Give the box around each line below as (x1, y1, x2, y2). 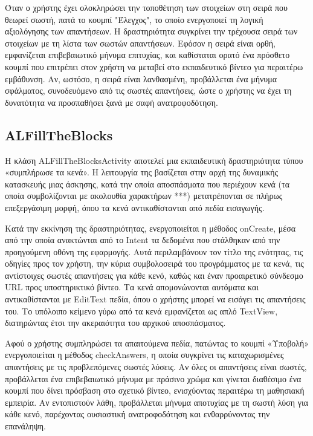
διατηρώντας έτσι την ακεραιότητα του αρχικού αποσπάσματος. (5, 316, 226, 329)
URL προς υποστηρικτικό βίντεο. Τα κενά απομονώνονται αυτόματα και (5, 281, 259, 293)
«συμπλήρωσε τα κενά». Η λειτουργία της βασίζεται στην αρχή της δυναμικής (5, 166, 279, 178)
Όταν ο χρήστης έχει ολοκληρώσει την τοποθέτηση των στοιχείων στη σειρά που (5, 1, 288, 13)
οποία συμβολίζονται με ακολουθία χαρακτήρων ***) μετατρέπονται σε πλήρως (5, 189, 283, 202)
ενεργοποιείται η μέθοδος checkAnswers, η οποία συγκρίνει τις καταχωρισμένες (5, 348, 284, 361)
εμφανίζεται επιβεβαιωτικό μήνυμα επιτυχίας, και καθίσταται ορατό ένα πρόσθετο (5, 48, 290, 61)
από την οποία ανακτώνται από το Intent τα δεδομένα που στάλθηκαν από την (5, 233, 280, 246)
